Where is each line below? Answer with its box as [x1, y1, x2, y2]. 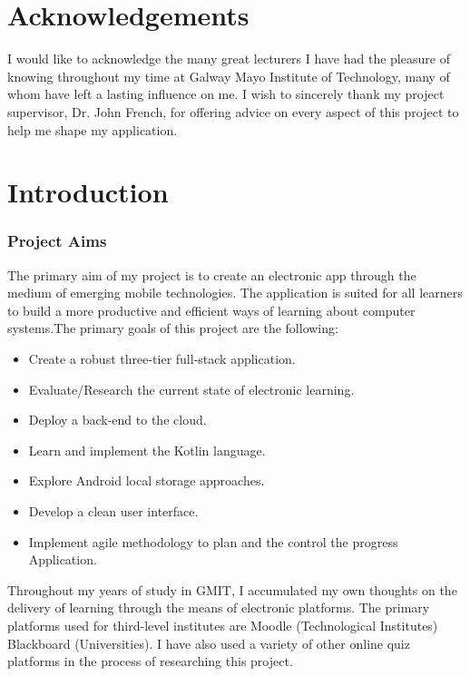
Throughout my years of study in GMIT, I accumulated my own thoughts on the [7, 580, 457, 599]
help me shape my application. [7, 120, 178, 139]
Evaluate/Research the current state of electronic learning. [28, 379, 355, 398]
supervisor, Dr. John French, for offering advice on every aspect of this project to [7, 102, 459, 121]
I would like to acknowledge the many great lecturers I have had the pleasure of [7, 49, 450, 68]
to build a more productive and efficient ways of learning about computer [7, 300, 416, 319]
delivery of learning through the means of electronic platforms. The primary [7, 598, 430, 617]
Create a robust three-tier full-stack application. [28, 349, 296, 368]
